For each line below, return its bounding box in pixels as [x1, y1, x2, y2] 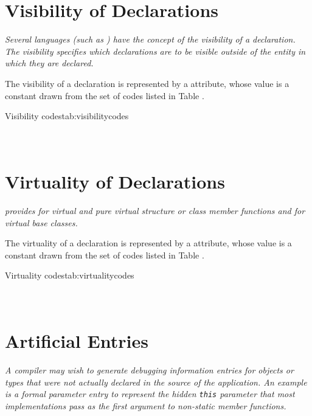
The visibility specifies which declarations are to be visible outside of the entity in [5, 44, 306, 57]
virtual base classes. [5, 216, 78, 229]
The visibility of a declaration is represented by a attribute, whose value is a [5, 77, 289, 89]
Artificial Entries [5, 328, 148, 353]
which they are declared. [5, 57, 94, 69]
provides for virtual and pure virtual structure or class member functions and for [5, 204, 305, 217]
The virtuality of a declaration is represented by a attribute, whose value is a [5, 237, 292, 249]
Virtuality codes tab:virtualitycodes [5, 269, 134, 282]
